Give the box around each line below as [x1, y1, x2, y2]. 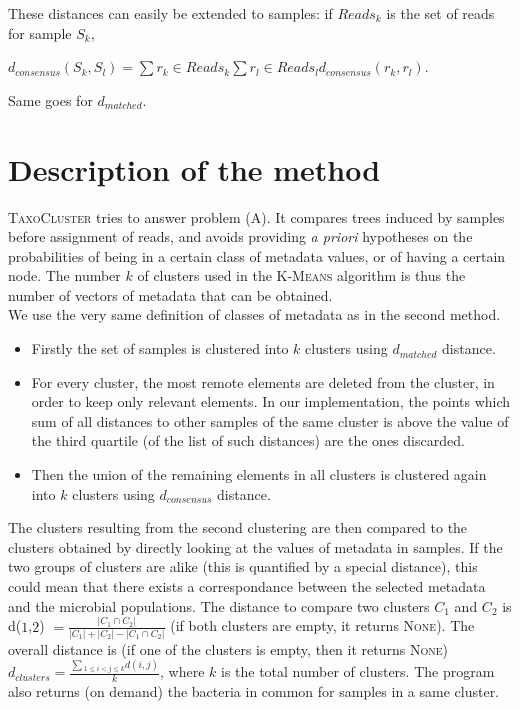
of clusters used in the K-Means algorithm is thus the [137, 265, 466, 286]
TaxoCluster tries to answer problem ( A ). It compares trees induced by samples [8, 206, 505, 227]
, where [160, 661, 205, 682]
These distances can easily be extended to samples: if [8, 3, 333, 23]
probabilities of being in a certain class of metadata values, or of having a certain [8, 245, 506, 266]
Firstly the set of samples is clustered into [31, 338, 289, 359]
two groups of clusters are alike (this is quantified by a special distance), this [8, 556, 478, 577]
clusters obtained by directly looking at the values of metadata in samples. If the [8, 536, 503, 557]
